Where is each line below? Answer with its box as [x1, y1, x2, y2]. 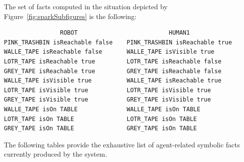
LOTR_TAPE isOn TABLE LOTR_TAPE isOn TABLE [4, 115, 197, 122]
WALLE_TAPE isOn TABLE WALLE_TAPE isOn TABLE [4, 105, 200, 113]
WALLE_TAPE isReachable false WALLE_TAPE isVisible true [4, 48, 215, 56]
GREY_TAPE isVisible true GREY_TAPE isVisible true [4, 96, 211, 103]
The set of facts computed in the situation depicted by [4, 1, 168, 11]
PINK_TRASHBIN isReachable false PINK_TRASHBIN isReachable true [4, 39, 232, 46]
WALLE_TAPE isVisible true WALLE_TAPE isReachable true [4, 77, 221, 84]
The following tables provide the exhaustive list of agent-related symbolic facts [4, 139, 240, 149]
